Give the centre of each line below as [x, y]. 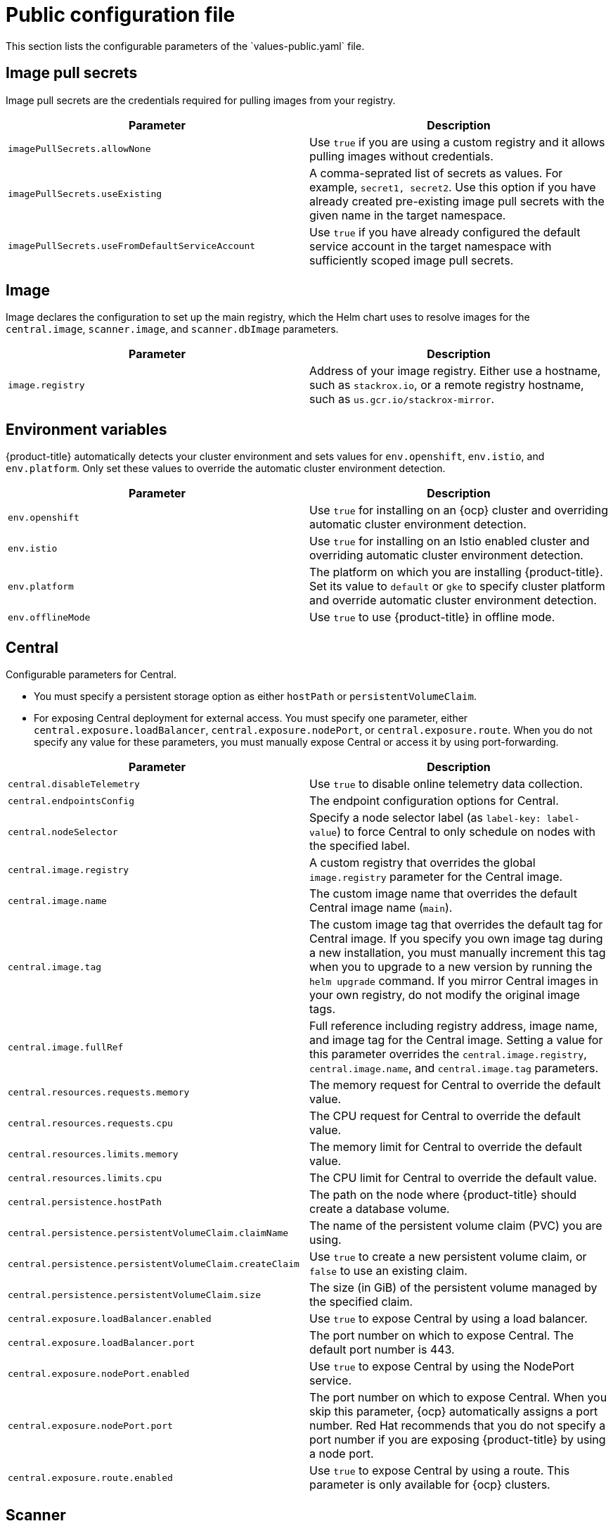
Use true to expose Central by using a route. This [440, 1471]
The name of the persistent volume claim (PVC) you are [456, 1226]
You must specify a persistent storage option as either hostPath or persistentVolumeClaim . [255, 697]
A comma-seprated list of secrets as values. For [436, 173]
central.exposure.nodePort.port [90, 1425]
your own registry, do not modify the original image [445, 995]
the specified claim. [361, 1302]
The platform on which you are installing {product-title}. [456, 572]
